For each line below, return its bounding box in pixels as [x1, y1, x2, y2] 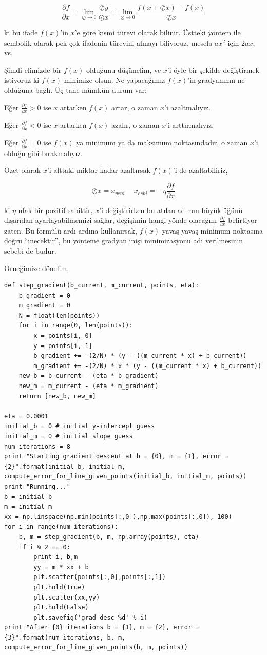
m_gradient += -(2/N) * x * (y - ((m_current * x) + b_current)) [33, 362, 262, 370]
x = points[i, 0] [33, 332, 92, 340]
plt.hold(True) [33, 583, 85, 591]
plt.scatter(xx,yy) [33, 593, 100, 601]
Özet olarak [4, 165, 41, 176]
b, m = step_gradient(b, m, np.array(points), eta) [18, 533, 199, 541]
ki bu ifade [4, 27, 38, 38]
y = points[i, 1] [33, 342, 92, 350]
